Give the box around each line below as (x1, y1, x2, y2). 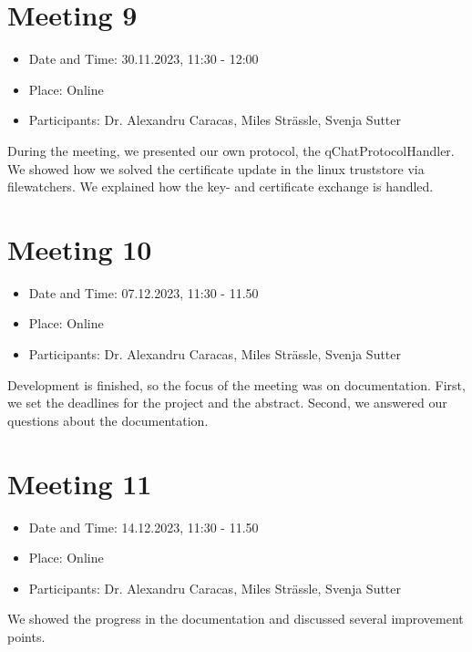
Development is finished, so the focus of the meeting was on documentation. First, (7, 375, 466, 394)
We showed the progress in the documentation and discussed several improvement (7, 609, 464, 628)
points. (7, 626, 46, 646)
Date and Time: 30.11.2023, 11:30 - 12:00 (28, 49, 259, 68)
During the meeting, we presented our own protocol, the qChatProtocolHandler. (7, 140, 455, 160)
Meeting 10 (7, 230, 152, 267)
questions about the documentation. (7, 410, 209, 429)
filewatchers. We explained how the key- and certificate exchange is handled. (7, 177, 434, 196)
